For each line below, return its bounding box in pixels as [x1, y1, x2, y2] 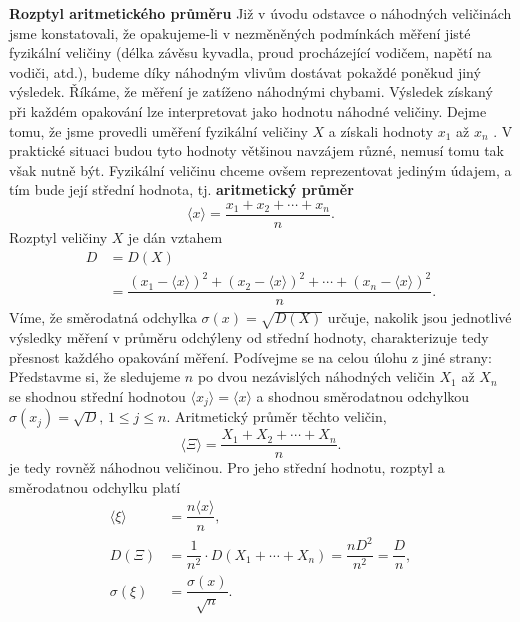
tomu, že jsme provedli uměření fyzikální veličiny [9, 120, 308, 141]
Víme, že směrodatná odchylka [9, 307, 197, 328]
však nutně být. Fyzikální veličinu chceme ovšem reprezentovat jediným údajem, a [9, 159, 512, 180]
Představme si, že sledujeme [9, 366, 181, 387]
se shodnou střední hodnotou [9, 385, 186, 406]
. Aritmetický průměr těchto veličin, [166, 406, 387, 427]
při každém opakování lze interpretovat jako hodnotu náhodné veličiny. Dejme [9, 100, 487, 121]
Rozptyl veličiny [9, 227, 108, 247]
